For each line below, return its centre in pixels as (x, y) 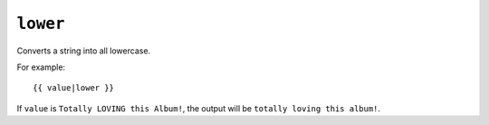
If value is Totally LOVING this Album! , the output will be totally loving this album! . (198, 108)
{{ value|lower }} (74, 88)
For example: (41, 67)
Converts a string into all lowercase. (84, 51)
